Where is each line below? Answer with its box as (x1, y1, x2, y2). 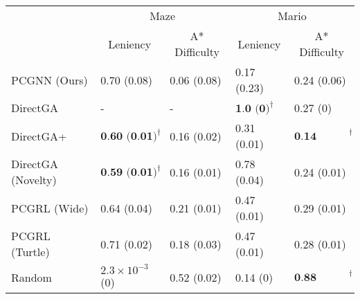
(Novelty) (11, 172, 57, 188)
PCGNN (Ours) (11, 71, 88, 88)
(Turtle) (11, 244, 50, 260)
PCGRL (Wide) (11, 199, 89, 216)
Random (11, 269, 52, 285)
